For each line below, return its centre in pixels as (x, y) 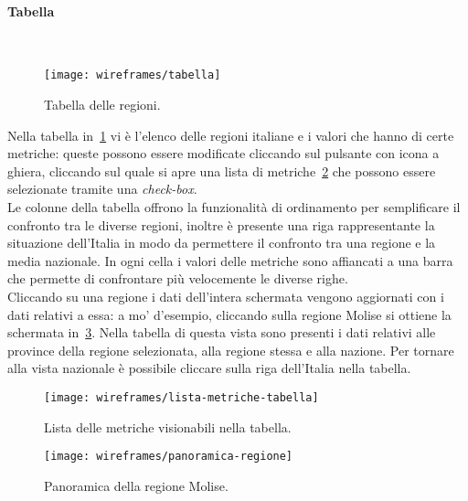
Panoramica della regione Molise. (136, 485)
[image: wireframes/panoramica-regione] (169, 457)
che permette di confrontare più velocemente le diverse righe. (178, 278)
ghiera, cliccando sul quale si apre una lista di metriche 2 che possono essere (222, 171)
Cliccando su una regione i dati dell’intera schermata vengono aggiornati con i (226, 296)
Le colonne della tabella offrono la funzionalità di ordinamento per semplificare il (234, 207)
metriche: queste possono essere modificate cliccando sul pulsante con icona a (223, 153)
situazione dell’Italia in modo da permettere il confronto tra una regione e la (222, 243)
